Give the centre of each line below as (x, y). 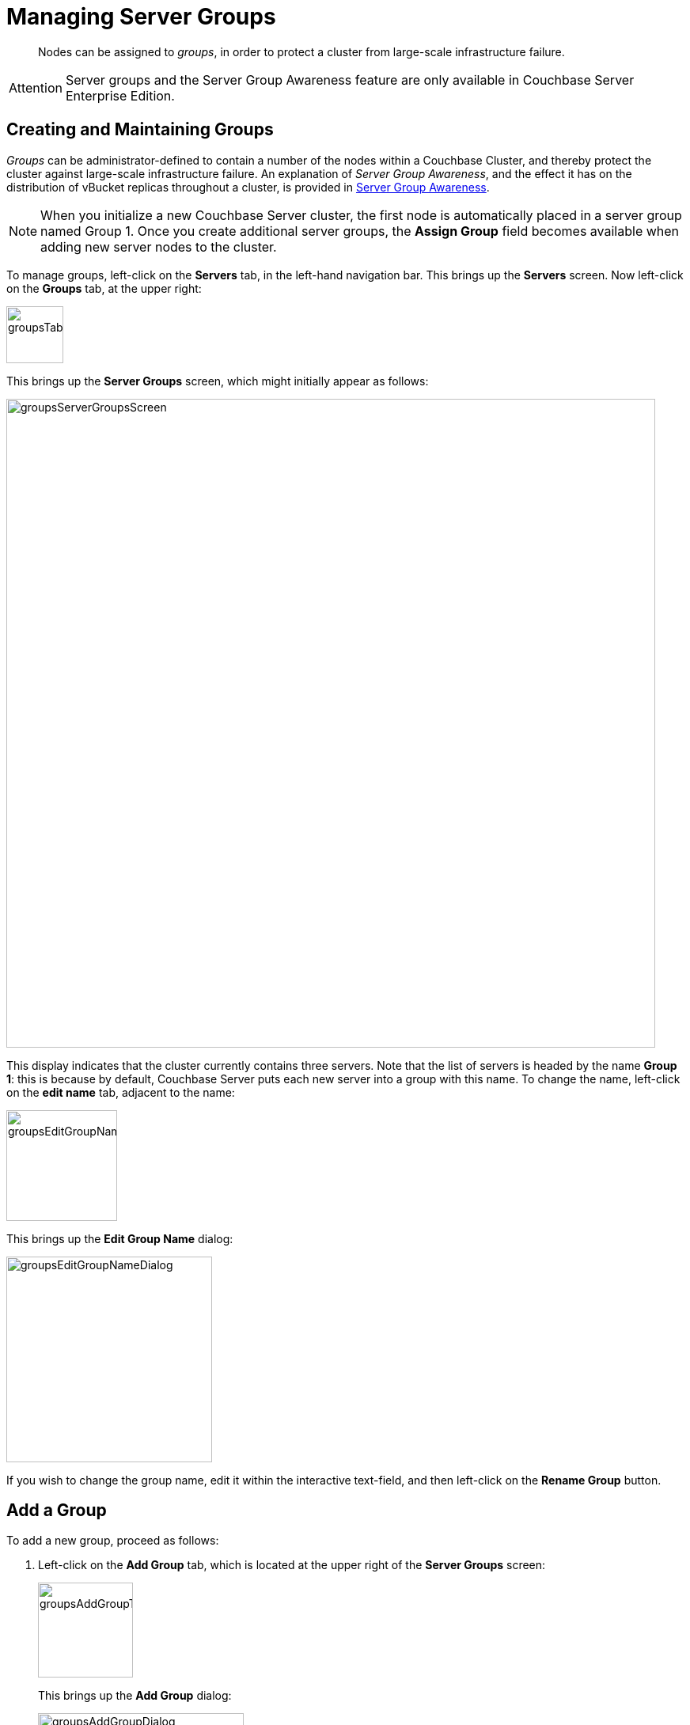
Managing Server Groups (141, 17)
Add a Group (57, 1511)
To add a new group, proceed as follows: (113, 1541)
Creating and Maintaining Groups (140, 130)
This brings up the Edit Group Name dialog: (120, 1238)
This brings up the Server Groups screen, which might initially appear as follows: (218, 381)
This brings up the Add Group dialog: (135, 1696)
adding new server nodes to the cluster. (159, 246)
